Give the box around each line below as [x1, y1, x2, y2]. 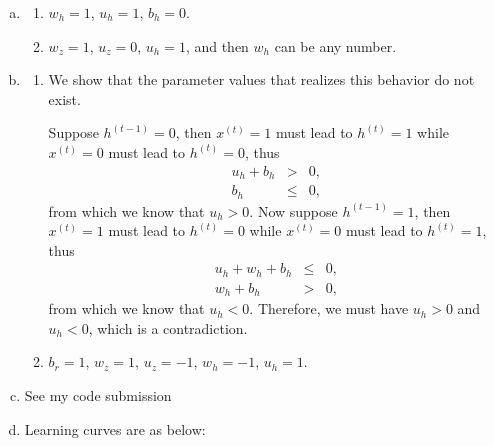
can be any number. [274, 35, 397, 56]
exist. [48, 88, 81, 109]
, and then [185, 35, 249, 56]
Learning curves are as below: [24, 418, 206, 439]
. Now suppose [249, 200, 338, 221]
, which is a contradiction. [88, 317, 248, 338]
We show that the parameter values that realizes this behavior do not [48, 69, 475, 90]
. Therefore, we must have [249, 298, 409, 319]
